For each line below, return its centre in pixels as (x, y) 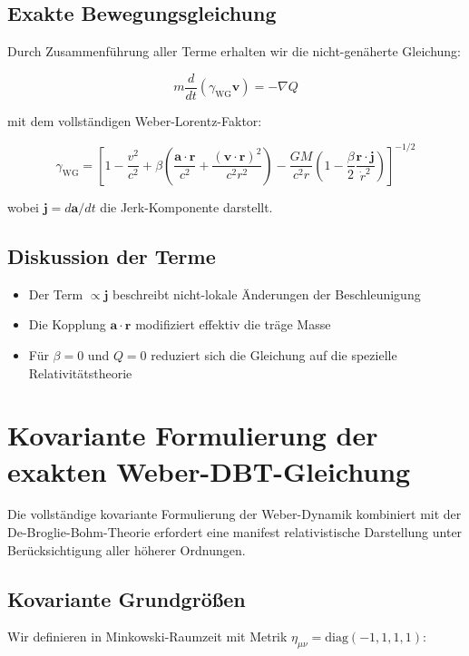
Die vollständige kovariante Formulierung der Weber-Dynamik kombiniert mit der (234, 514)
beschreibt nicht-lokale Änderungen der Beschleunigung (267, 294)
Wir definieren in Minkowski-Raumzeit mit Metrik (147, 636)
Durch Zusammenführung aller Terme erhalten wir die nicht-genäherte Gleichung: (234, 51)
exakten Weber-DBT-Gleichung (209, 470)
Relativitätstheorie (80, 372)
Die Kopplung (67, 324)
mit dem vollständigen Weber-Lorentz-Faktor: (135, 120)
